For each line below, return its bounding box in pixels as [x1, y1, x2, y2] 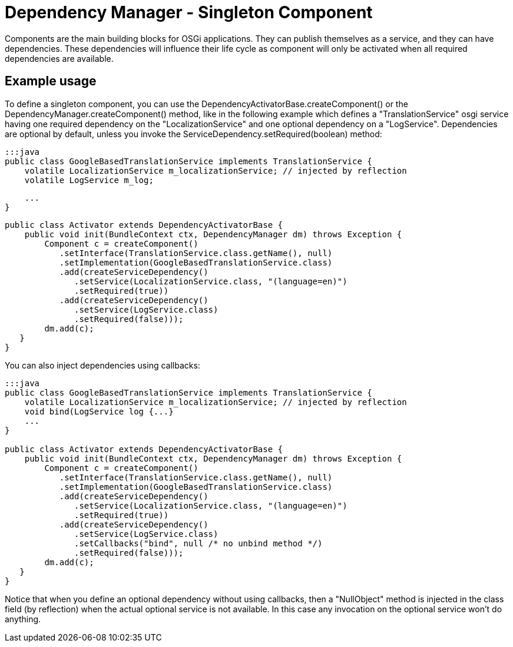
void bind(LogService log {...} [24, 406, 174, 416]
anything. [5, 613, 41, 624]
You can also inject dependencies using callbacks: [5, 360, 200, 370]
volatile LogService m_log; [24, 175, 154, 185]
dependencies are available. [5, 53, 114, 64]
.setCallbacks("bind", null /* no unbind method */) [74, 538, 323, 548]
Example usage [5, 74, 97, 89]
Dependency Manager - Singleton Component [5, 2, 373, 22]
